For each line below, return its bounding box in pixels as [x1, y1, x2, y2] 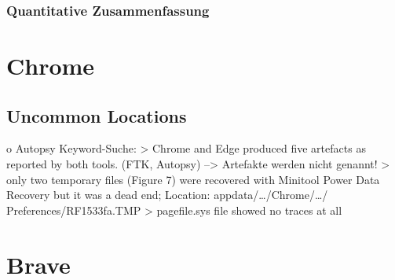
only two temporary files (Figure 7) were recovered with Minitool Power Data [6, 171, 380, 187]
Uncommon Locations [6, 103, 187, 127]
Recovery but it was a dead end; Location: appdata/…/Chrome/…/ [6, 186, 328, 203]
